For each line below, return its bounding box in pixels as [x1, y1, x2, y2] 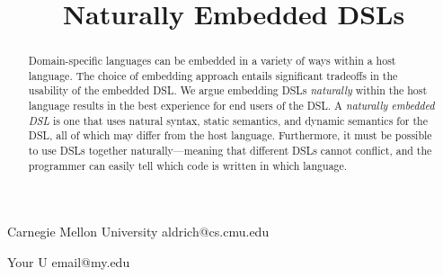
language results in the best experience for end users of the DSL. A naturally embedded [28, 98, 435, 113]
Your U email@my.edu [7, 253, 130, 272]
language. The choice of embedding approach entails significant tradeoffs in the [28, 67, 398, 83]
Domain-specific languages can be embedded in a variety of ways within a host [28, 53, 396, 68]
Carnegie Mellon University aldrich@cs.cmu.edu [7, 222, 270, 241]
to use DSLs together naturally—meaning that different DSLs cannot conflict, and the [28, 143, 432, 158]
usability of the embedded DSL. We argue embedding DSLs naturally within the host [28, 83, 428, 98]
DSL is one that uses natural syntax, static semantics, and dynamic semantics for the [28, 112, 429, 128]
